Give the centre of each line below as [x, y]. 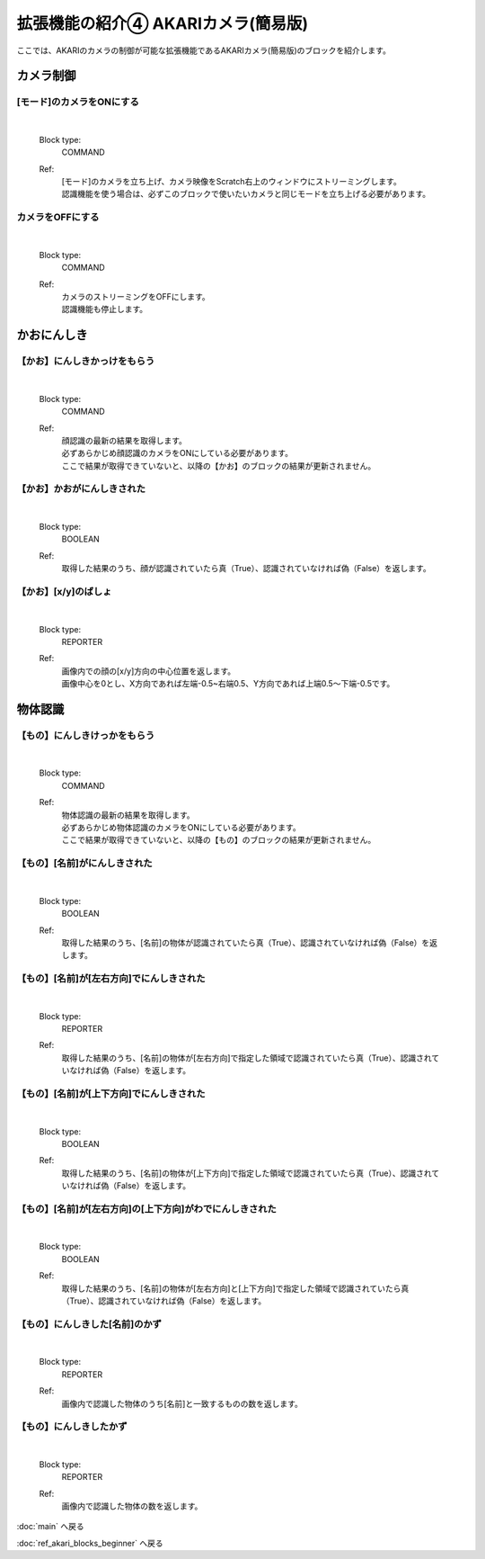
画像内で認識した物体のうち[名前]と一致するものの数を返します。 [182, 1403]
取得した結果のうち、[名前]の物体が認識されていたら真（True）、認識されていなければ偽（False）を [246, 942]
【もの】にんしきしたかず [72, 1427]
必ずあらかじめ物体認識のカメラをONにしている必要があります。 [181, 828]
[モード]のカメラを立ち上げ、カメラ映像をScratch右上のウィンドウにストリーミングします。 [231, 182]
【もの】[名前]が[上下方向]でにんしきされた [111, 1093]
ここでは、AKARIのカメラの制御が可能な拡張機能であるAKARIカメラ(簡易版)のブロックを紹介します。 [203, 50]
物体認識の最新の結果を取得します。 [128, 815]
